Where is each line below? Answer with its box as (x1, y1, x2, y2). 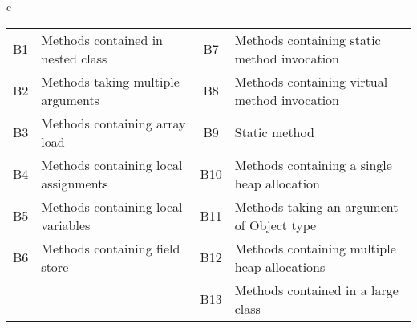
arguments (41, 90, 99, 109)
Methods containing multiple (234, 238, 396, 257)
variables (41, 215, 91, 234)
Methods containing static (234, 30, 381, 49)
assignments (41, 173, 108, 192)
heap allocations (234, 257, 326, 276)
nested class (41, 48, 107, 67)
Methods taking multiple (41, 71, 180, 91)
